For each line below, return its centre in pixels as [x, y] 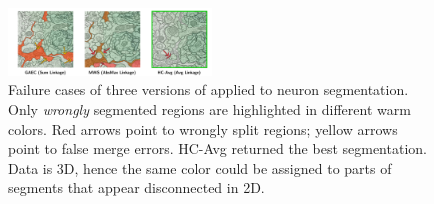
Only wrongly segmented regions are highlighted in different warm [209, 108]
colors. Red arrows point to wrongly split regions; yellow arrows [203, 128]
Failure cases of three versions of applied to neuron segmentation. [208, 89]
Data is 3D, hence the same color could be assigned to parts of [200, 167]
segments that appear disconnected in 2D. [136, 187]
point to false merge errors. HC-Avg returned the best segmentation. [217, 148]
